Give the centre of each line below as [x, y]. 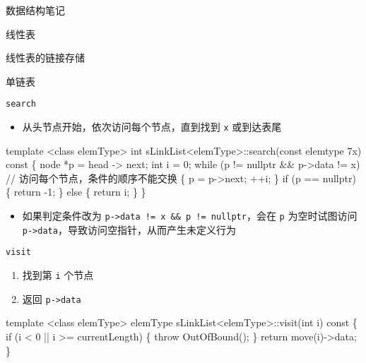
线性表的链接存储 [45, 58]
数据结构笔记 [35, 10]
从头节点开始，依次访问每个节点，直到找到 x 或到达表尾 [152, 127]
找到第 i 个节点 [58, 275]
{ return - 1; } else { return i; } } [76, 192]
